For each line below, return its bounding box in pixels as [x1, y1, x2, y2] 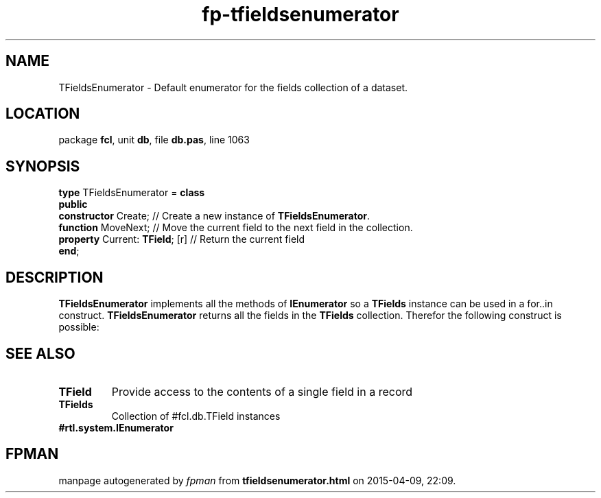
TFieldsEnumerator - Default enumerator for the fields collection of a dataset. [58, 81, 408, 93]
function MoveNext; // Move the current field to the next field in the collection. [58, 222, 413, 234]
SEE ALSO [5, 344, 75, 362]
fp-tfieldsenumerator [202, 3, 399, 26]
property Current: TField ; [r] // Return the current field [58, 233, 305, 246]
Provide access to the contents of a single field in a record [111, 384, 413, 399]
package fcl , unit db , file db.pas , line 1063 [58, 134, 250, 146]
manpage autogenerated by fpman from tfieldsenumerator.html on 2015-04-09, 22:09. [58, 474, 456, 486]
